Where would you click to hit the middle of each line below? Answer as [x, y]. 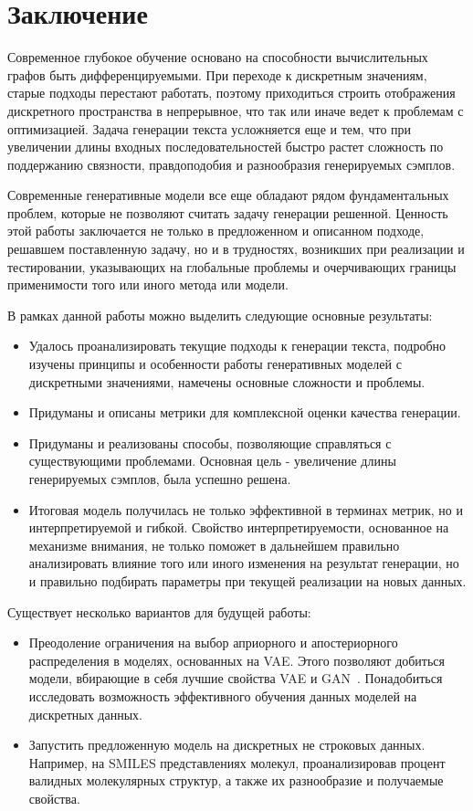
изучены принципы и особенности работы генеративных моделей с [215, 364]
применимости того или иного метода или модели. [148, 284]
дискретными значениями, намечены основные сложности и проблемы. [227, 381]
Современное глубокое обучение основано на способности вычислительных [218, 57]
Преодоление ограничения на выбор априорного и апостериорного [213, 642]
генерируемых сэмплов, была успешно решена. [160, 479]
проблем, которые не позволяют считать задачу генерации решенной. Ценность [228, 212]
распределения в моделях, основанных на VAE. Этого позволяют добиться [237, 660]
